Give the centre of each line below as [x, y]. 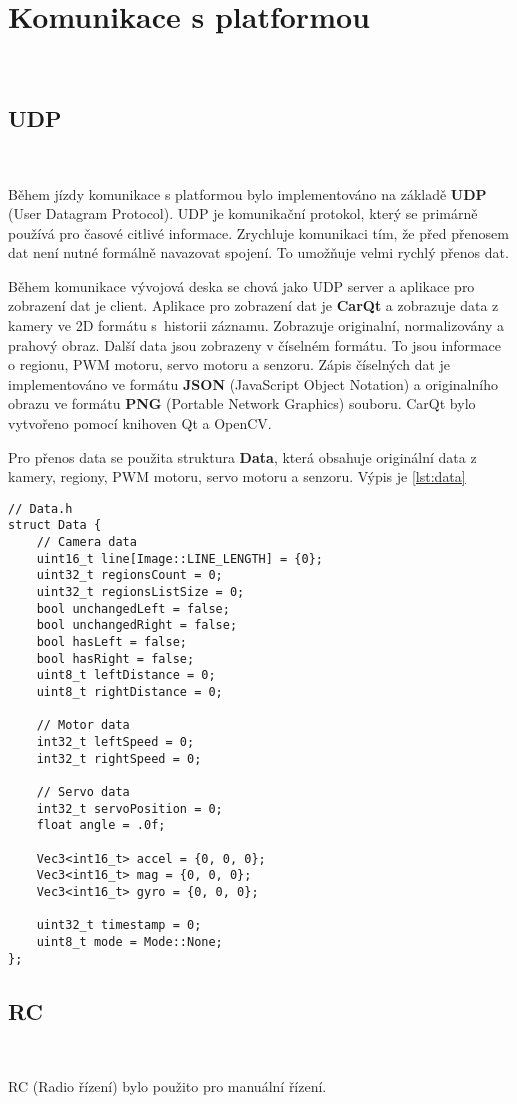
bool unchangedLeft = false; [133, 608]
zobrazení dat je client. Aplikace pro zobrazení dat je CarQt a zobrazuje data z [253, 305]
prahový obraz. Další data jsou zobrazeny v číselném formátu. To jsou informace [255, 344]
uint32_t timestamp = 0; [119, 925]
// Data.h [40, 508]
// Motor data [83, 725]
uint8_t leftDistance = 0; [126, 675]
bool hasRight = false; [115, 658]
